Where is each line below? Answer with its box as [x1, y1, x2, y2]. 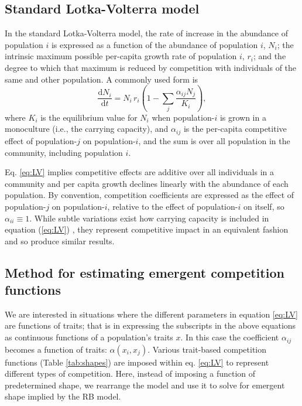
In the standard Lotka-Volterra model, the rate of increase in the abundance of [5, 27, 288, 39]
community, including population [5, 146, 123, 158]
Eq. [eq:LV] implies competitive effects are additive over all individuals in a [5, 166, 274, 178]
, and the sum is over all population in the [138, 134, 290, 146]
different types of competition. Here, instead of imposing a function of [5, 367, 256, 380]
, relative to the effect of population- [107, 200, 238, 212]
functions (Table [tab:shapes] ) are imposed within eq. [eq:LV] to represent [5, 356, 269, 368]
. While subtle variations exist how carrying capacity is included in [29, 211, 269, 224]
